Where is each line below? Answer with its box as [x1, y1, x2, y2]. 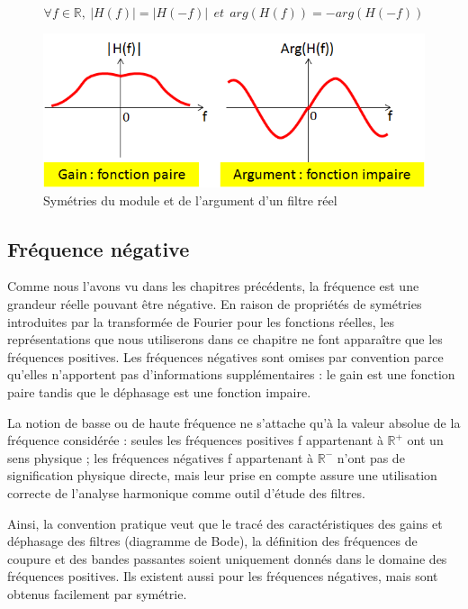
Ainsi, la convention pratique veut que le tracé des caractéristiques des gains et [7, 514, 443, 532]
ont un [407, 431, 444, 450]
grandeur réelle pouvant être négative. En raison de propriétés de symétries [7, 295, 422, 313]
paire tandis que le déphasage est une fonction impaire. [7, 382, 311, 401]
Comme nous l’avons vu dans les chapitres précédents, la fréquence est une [7, 277, 419, 295]
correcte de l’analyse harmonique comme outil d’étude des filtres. [7, 483, 365, 502]
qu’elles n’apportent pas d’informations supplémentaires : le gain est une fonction [7, 365, 455, 384]
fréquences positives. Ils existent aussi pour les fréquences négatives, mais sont [7, 567, 438, 586]
